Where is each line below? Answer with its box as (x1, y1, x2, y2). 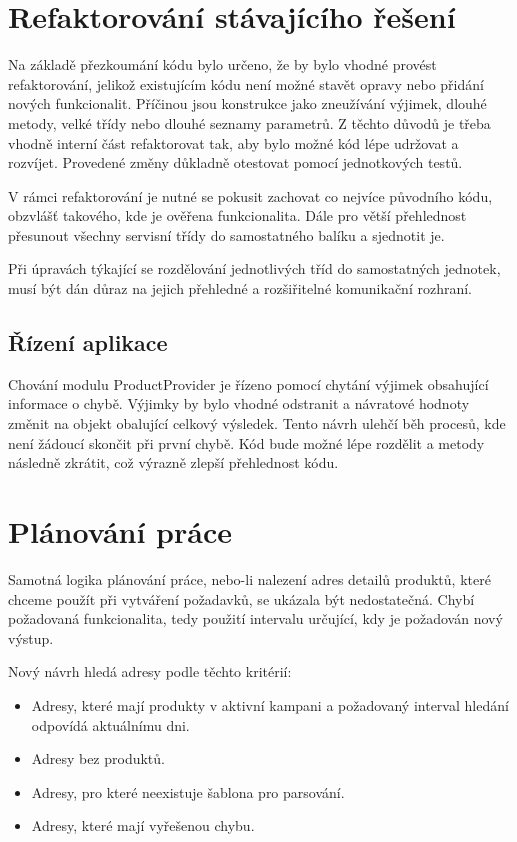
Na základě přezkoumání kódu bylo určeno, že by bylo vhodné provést (8, 54, 437, 75)
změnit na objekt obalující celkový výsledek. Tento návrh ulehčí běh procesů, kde (8, 413, 506, 434)
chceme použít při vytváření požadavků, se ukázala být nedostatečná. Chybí (8, 588, 475, 609)
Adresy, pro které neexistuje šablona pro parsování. (31, 781, 345, 802)
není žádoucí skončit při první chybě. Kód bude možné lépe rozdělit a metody (8, 432, 485, 453)
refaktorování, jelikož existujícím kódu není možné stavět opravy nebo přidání (8, 73, 484, 94)
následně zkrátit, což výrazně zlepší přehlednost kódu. (8, 452, 339, 473)
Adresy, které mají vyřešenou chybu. (31, 815, 255, 836)
